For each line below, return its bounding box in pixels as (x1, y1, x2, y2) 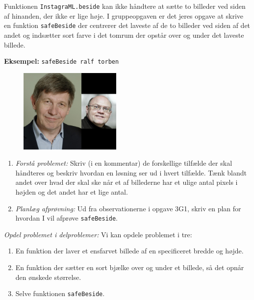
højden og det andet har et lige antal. (15, 187, 128, 197)
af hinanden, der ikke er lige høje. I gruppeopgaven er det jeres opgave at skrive (4, 10, 244, 21)
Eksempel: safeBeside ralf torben (4, 56, 119, 66)
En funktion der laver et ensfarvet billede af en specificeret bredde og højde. (15, 246, 244, 256)
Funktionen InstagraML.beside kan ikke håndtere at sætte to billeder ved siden (4, 1, 246, 11)
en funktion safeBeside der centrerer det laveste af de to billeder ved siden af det (4, 20, 251, 30)
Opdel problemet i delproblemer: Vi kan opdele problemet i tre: (4, 229, 192, 239)
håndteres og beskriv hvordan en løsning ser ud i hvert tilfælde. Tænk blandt (15, 167, 247, 177)
